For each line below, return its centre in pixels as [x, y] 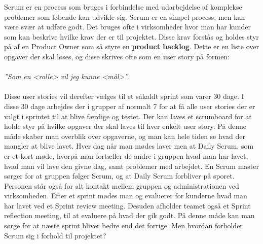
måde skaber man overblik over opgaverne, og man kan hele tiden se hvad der [125, 136]
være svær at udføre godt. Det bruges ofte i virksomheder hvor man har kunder [127, 27]
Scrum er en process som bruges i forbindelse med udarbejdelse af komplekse [123, 7]
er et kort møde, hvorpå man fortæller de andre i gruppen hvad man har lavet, [126, 155]
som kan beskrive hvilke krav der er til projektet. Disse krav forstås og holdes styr [131, 36]
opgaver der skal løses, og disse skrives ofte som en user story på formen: [117, 56]
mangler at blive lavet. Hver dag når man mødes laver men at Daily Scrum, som [129, 146]
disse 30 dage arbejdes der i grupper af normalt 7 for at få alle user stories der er [130, 106]
